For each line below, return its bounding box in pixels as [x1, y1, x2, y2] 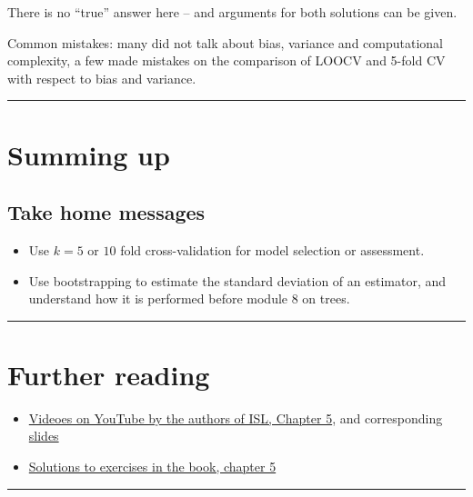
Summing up [7, 135, 170, 173]
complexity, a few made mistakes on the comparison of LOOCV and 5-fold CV [7, 51, 446, 70]
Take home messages [7, 198, 206, 226]
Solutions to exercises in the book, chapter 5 [28, 457, 277, 476]
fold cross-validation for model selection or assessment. [120, 240, 425, 259]
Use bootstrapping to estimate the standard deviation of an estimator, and [28, 271, 447, 290]
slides [28, 426, 59, 445]
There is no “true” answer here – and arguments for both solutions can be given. [7, 3, 458, 21]
